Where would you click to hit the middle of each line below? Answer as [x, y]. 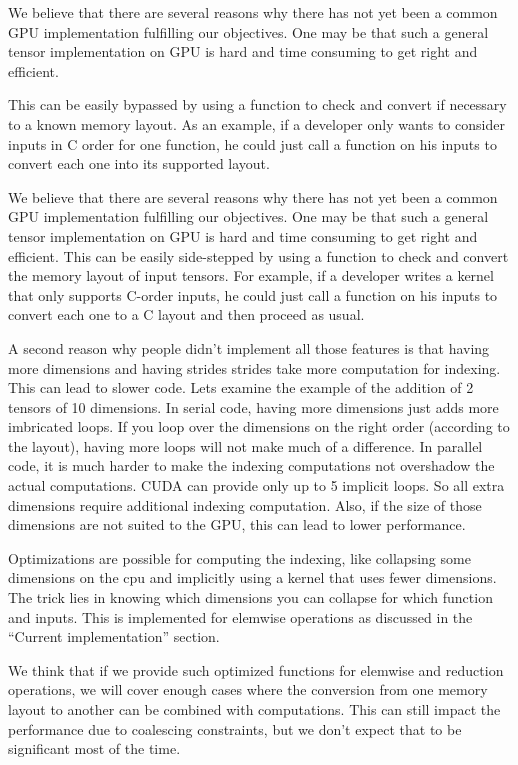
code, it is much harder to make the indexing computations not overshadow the [251, 465]
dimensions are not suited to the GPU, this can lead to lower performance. [237, 524]
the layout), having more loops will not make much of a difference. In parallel [245, 445]
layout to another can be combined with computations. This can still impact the [254, 709]
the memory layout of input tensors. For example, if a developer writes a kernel [251, 275]
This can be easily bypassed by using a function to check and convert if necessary [257, 104]
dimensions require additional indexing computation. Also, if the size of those [245, 504]
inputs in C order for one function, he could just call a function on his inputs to [252, 143]
